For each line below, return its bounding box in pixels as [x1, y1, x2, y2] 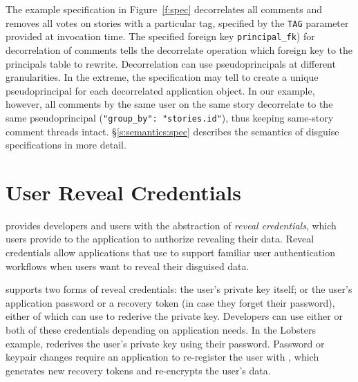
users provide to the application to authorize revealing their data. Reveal [6, 231, 314, 246]
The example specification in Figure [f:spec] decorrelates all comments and [6, 2, 322, 16]
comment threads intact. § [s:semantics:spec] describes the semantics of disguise [6, 124, 339, 138]
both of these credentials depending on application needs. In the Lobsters [6, 323, 317, 336]
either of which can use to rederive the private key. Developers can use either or [6, 309, 343, 323]
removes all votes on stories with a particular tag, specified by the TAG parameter [6, 15, 349, 30]
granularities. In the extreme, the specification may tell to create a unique [6, 70, 319, 84]
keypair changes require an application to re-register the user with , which [6, 350, 319, 364]
